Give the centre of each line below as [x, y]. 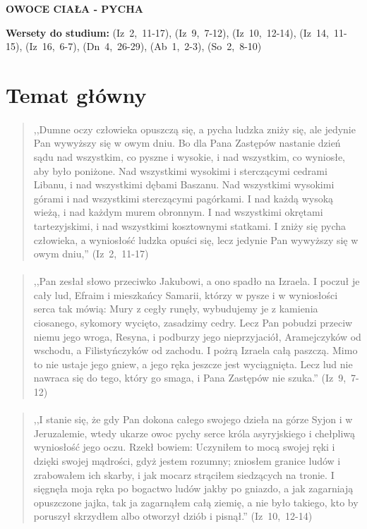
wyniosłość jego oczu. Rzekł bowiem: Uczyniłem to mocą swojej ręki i [184, 447]
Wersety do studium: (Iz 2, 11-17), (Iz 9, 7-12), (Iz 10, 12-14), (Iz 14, [167, 32]
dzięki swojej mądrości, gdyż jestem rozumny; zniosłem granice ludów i [187, 461]
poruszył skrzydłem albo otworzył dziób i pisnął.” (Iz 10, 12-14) [173, 516]
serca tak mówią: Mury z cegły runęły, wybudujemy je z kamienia [176, 309]
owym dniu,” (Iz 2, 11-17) [91, 254]
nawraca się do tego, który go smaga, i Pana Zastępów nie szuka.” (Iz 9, [190, 378]
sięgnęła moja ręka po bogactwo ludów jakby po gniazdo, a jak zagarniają [193, 488]
